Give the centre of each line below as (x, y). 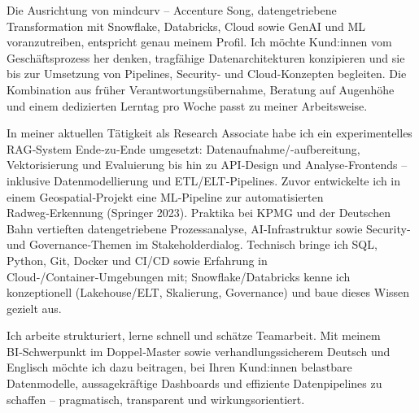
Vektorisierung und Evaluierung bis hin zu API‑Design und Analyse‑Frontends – (207, 165)
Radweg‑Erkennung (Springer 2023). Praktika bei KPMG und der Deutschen (199, 213)
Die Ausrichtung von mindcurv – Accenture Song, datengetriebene (172, 10)
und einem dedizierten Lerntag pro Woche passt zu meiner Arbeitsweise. (187, 105)
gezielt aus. (34, 308)
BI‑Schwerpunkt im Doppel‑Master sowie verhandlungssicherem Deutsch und (199, 351)
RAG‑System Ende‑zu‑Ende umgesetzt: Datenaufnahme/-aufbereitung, (183, 148)
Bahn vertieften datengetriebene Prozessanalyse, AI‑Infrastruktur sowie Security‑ (209, 228)
